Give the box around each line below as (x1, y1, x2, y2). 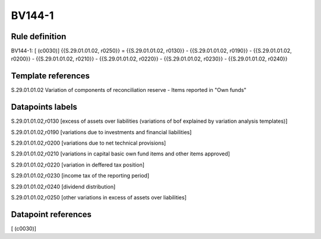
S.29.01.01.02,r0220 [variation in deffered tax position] (11, 161, 145, 168)
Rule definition (11, 31, 67, 42)
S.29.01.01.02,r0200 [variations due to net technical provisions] (11, 139, 166, 146)
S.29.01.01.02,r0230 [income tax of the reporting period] (11, 172, 150, 179)
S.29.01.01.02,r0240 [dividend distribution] (11, 183, 116, 190)
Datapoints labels (11, 102, 77, 112)
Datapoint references (11, 209, 92, 219)
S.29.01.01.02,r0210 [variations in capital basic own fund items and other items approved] (11, 150, 230, 157)
